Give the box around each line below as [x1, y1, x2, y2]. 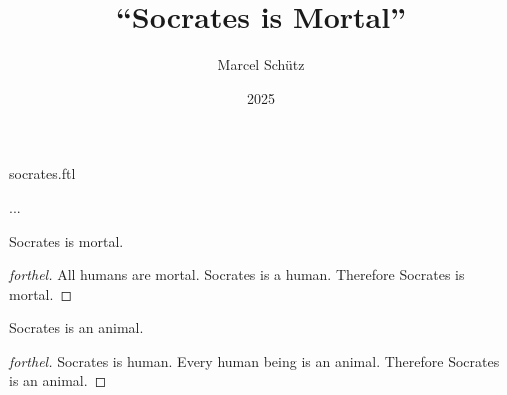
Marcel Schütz [217, 54, 305, 75]
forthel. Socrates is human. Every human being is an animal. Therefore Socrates [9, 350, 500, 371]
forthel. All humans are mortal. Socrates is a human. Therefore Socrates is [9, 264, 465, 285]
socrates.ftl [9, 163, 76, 184]
